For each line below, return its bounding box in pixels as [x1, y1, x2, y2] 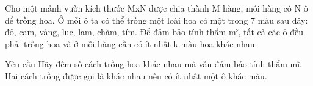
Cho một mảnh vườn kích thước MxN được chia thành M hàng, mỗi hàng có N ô [5, 2, 308, 14]
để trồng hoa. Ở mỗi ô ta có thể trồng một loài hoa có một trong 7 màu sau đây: [5, 13, 308, 26]
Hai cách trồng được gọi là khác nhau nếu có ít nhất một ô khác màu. [5, 69, 267, 82]
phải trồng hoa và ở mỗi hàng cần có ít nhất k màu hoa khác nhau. [5, 37, 257, 50]
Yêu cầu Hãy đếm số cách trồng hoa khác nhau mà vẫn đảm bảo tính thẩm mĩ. [5, 58, 302, 70]
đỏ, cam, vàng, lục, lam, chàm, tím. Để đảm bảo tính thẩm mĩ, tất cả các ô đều [5, 25, 303, 38]
